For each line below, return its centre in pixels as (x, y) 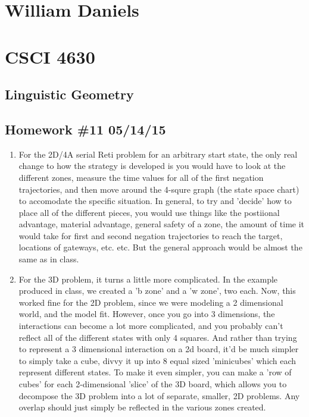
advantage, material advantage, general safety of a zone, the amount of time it (162, 224)
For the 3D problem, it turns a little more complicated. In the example (148, 279)
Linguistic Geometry (69, 94)
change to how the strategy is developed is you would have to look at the (152, 166)
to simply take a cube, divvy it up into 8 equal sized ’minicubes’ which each (157, 360)
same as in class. (49, 259)
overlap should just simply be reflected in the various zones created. (142, 407)
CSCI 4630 (50, 56)
